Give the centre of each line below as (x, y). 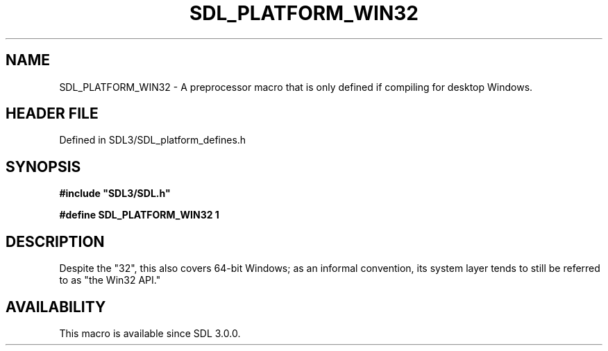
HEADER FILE (52, 114)
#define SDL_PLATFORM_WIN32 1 (139, 215)
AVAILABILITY (56, 307)
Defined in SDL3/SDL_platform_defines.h (153, 140)
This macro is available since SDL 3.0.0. (150, 333)
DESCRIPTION (55, 241)
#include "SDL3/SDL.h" (115, 194)
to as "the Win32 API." (110, 280)
